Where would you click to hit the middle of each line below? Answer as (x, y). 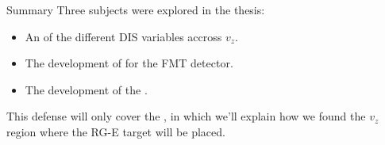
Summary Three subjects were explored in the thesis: (136, 10)
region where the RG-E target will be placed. (116, 131)
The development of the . (86, 89)
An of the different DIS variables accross (123, 36)
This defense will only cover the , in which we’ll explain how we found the (186, 116)
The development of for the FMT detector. (129, 63)
